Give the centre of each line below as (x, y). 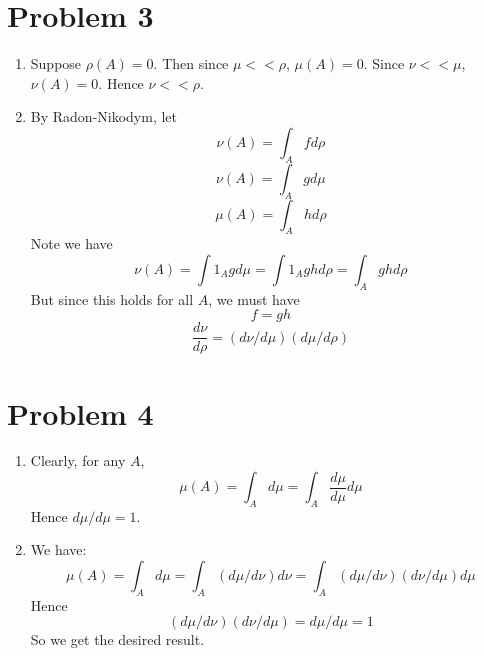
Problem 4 (80, 412)
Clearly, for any (78, 460)
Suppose (56, 63)
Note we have (71, 243)
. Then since (191, 63)
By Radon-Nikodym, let (104, 116)
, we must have (254, 298)
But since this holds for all (112, 298)
